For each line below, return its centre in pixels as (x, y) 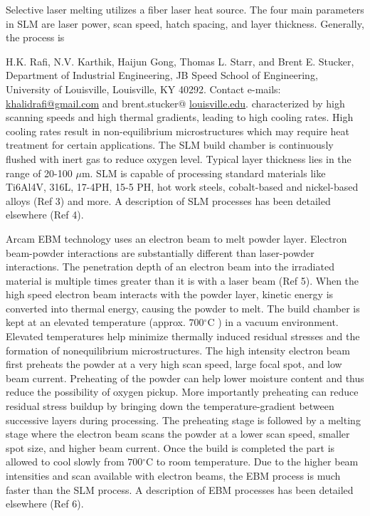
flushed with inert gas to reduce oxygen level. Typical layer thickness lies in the (179, 158)
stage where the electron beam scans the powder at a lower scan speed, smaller (178, 434)
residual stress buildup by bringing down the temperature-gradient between (170, 406)
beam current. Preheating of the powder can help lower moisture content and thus (185, 378)
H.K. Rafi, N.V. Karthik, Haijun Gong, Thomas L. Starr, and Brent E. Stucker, (180, 61)
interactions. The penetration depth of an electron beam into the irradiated (170, 267)
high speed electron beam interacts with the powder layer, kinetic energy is (170, 294)
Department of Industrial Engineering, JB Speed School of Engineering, (162, 75)
